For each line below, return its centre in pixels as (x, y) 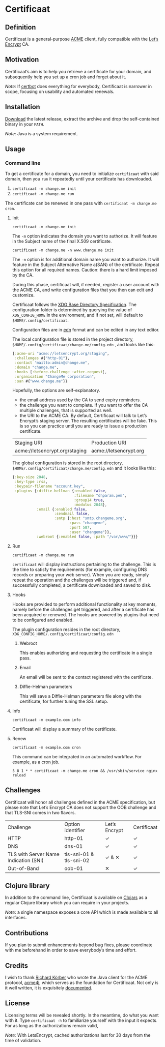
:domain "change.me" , (37, 367)
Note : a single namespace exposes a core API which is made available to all (82, 912)
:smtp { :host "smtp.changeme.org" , (90, 518)
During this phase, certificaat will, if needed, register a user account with (86, 285)
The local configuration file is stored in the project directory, (73, 339)
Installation (23, 107)
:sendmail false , (72, 514)
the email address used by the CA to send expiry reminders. (80, 400)
